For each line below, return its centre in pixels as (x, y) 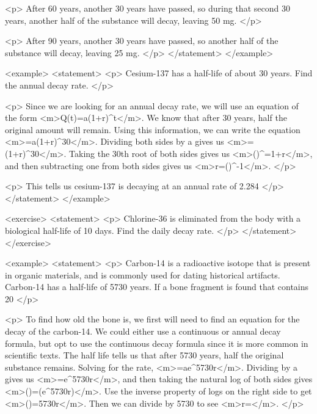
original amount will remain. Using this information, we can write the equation (153, 129)
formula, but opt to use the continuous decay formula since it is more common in (157, 343)
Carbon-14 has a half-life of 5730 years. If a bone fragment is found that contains (157, 287)
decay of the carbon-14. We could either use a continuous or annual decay (143, 331)
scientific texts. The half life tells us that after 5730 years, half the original (144, 355)
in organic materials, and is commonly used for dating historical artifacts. (143, 274)
